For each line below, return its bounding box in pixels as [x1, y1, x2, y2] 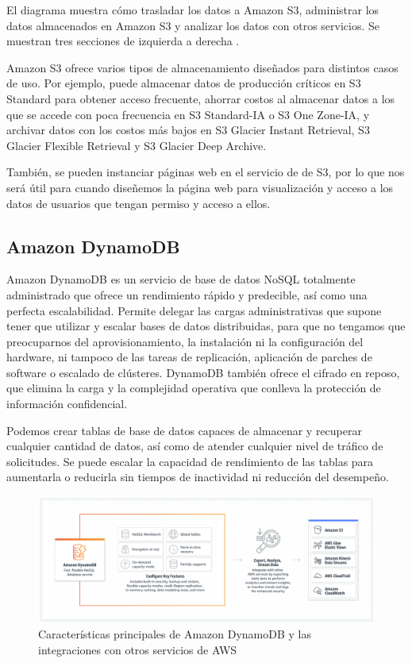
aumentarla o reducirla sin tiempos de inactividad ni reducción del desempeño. [6, 468, 389, 485]
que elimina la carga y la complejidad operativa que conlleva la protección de [6, 380, 381, 396]
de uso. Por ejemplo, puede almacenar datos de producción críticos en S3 [6, 75, 361, 91]
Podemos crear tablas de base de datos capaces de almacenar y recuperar [6, 422, 362, 438]
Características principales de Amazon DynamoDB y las [38, 626, 311, 642]
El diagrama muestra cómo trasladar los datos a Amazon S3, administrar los [6, 2, 379, 17]
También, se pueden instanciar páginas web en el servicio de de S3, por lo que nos [6, 164, 405, 180]
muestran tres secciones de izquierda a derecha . [6, 33, 240, 49]
